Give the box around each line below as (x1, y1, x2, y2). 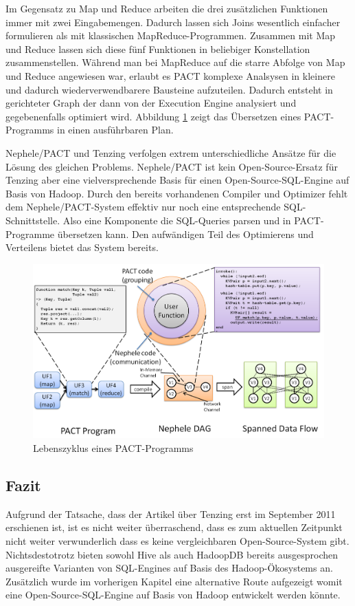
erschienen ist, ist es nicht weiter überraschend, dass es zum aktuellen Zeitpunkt (5, 520, 343, 534)
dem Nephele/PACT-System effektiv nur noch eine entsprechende (5, 199, 281, 214)
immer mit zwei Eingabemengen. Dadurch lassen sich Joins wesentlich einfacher (5, 14, 341, 29)
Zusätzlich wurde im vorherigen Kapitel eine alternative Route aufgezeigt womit (5, 574, 343, 588)
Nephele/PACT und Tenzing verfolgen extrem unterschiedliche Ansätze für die (5, 145, 336, 160)
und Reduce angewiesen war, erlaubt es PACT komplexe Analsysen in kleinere (5, 68, 335, 83)
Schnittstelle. (5, 213, 60, 227)
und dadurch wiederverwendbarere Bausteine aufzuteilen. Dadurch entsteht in (5, 82, 333, 96)
